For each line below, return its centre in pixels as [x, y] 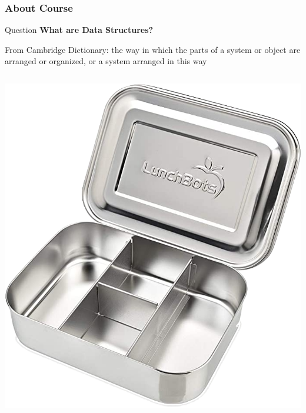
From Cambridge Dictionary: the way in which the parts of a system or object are [153, 49]
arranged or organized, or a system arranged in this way [106, 61]
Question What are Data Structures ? [79, 30]
